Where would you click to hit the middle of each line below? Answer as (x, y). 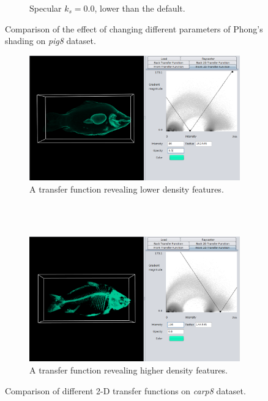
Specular (46, 8)
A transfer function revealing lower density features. (127, 189)
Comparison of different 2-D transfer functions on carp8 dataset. (125, 390)
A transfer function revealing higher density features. (129, 370)
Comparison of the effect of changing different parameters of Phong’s (134, 28)
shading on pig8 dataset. (50, 41)
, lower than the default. (140, 8)
